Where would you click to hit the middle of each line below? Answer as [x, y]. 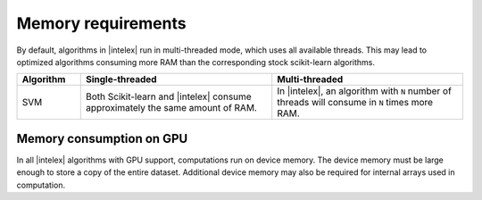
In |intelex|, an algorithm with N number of [365, 91]
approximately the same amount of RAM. [171, 108]
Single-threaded [121, 79]
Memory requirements [101, 23]
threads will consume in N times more [355, 103]
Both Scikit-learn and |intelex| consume [168, 96]
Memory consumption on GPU [102, 138]
